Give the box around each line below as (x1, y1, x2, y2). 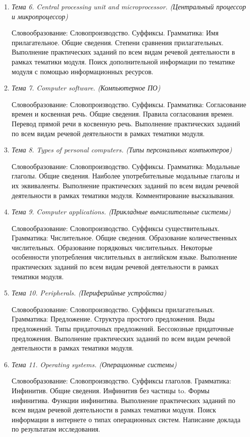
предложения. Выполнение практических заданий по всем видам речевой (11, 333, 231, 343)
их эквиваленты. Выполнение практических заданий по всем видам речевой (11, 180, 239, 190)
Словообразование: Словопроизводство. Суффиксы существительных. (11, 223, 220, 233)
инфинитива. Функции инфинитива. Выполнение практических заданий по (11, 395, 235, 405)
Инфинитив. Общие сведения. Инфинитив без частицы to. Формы (11, 385, 210, 395)
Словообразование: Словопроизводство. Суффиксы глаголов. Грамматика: (11, 376, 231, 386)
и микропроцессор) (11, 11, 68, 21)
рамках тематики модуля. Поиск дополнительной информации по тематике (11, 56, 235, 66)
